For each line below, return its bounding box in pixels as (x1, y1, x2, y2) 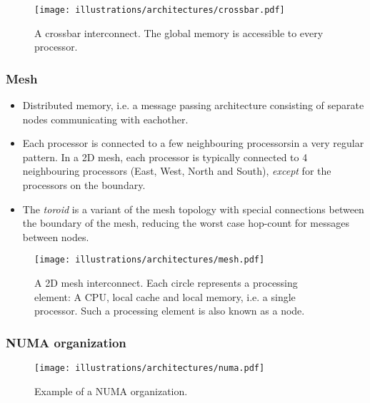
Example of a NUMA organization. (34, 383, 188, 398)
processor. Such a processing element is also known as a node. (34, 303, 305, 318)
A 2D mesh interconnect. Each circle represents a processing (34, 275, 298, 290)
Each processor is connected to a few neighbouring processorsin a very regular (22, 136, 364, 151)
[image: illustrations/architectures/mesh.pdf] (34, 255, 265, 265)
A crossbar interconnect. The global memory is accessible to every (34, 25, 324, 40)
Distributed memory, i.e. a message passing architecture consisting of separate (22, 98, 364, 113)
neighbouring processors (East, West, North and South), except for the (22, 163, 331, 178)
